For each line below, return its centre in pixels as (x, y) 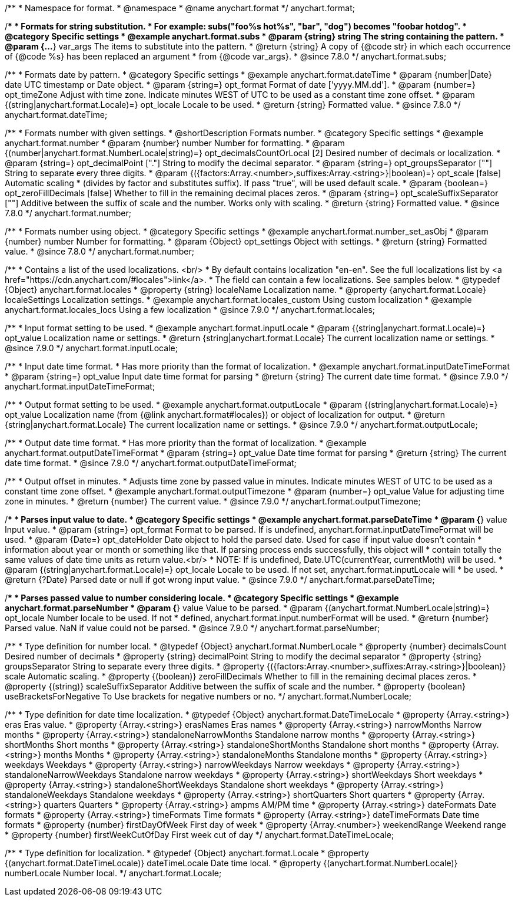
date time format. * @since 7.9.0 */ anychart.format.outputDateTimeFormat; (151, 463)
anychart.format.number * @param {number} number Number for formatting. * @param (175, 143)
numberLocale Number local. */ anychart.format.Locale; (113, 873)
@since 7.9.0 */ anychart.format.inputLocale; (91, 348)
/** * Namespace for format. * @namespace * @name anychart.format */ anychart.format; (180, 8)
